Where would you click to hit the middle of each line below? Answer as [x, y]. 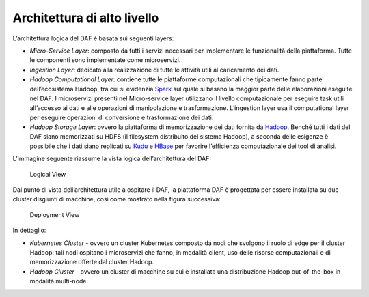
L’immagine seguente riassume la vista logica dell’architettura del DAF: [112, 159]
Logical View [48, 174]
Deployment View [55, 214]
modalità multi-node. [59, 281]
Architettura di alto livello [86, 18]
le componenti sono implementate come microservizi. [105, 60]
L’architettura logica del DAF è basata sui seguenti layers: [93, 38]
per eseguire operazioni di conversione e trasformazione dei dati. [122, 117]
